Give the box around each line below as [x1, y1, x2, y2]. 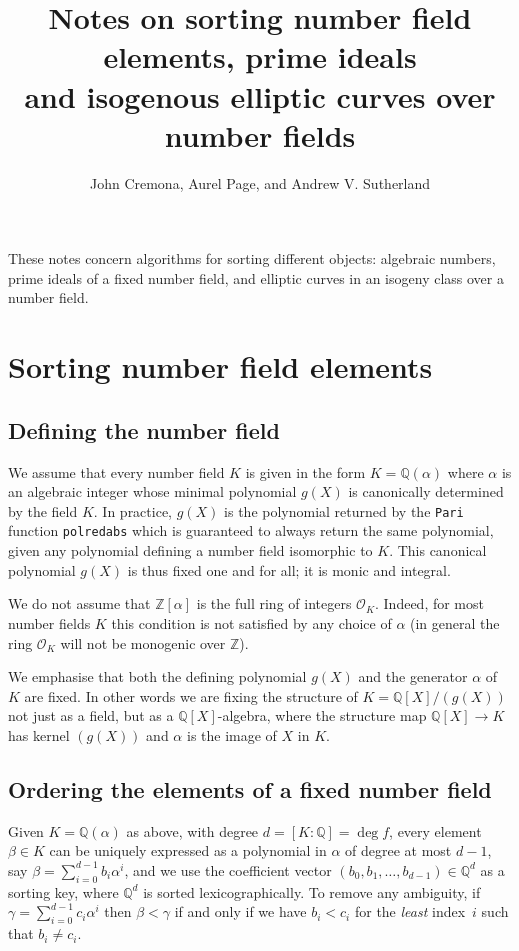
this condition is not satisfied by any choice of [111, 612, 392, 633]
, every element [389, 820, 482, 841]
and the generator [358, 666, 468, 687]
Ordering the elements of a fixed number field [8, 773, 492, 804]
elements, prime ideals [103, 36, 417, 77]
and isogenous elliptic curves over [24, 75, 496, 116]
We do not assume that [8, 593, 151, 614]
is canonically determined [348, 481, 504, 502]
